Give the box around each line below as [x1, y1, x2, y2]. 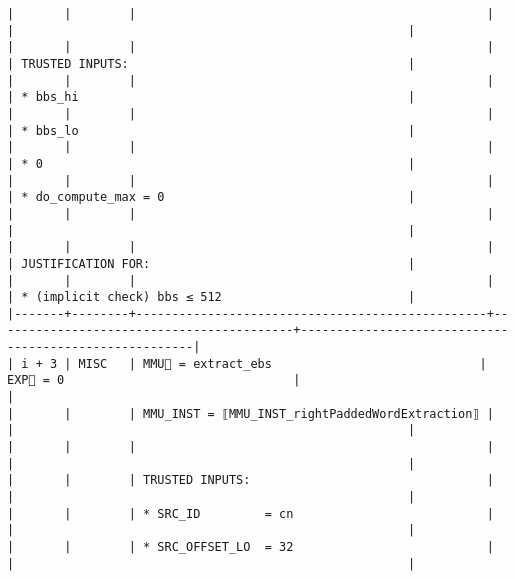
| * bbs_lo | [7, 123, 416, 138]
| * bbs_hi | [7, 90, 416, 105]
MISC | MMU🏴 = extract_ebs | [78, 356, 487, 371]
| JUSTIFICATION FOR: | [7, 256, 416, 271]
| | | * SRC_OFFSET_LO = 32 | [7, 540, 494, 554]
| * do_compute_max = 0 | [7, 190, 416, 205]
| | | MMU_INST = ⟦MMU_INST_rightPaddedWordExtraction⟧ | [7, 406, 494, 421]
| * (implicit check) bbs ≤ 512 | [7, 290, 416, 305]
